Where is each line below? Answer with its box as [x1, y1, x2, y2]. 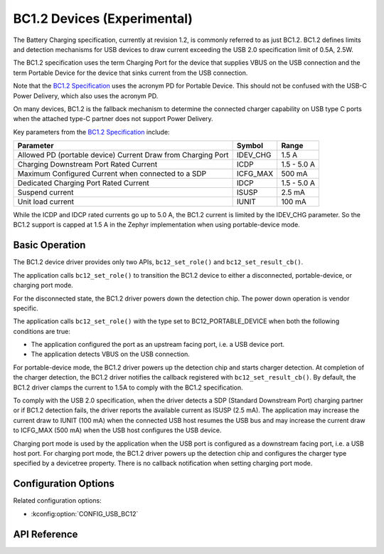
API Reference [13, 528, 78, 540]
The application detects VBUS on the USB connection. [31, 350, 190, 359]
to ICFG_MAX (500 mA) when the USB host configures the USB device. [13, 426, 222, 434]
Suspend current [17, 187, 74, 197]
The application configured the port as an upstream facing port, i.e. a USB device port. [31, 340, 284, 349]
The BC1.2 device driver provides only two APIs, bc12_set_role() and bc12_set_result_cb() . [13, 258, 304, 266]
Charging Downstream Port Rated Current [17, 160, 158, 169]
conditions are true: [13, 327, 70, 335]
